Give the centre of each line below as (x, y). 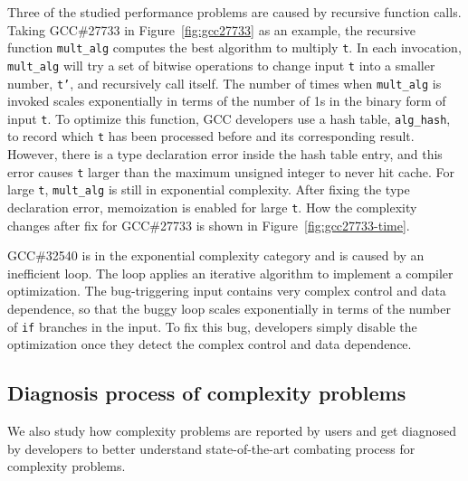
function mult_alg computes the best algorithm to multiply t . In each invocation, (234, 47)
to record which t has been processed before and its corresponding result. (211, 136)
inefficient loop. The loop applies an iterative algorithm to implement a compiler (230, 273)
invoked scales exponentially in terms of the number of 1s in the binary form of (227, 101)
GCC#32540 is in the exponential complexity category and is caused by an (216, 255)
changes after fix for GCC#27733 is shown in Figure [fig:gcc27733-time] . (209, 225)
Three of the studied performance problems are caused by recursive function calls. (234, 12)
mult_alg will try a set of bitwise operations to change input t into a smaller (221, 65)
